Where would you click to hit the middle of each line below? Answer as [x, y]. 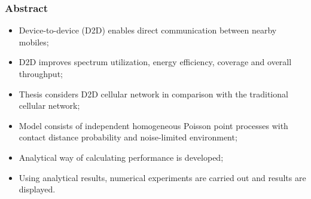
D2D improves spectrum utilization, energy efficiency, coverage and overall [155, 62]
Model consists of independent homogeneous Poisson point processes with [153, 125]
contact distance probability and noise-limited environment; [128, 137]
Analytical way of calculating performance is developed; [121, 157]
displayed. [37, 189]
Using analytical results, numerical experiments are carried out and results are [162, 177]
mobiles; [34, 42]
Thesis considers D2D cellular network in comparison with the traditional [153, 94]
